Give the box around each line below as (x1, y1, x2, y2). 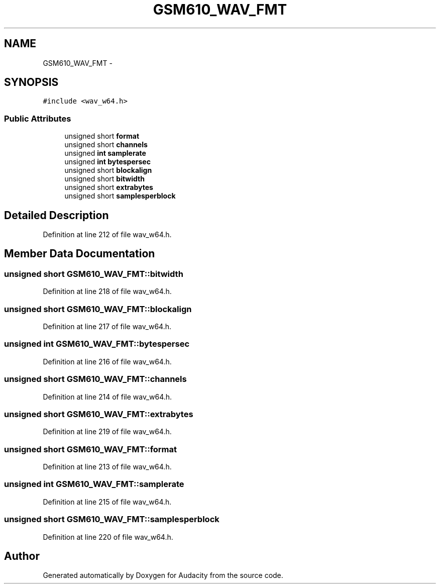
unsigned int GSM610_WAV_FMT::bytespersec (4, 339, 190, 349)
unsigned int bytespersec (64, 157, 151, 166)
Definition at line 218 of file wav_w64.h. (43, 287, 172, 296)
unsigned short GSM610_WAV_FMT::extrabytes (4, 409, 193, 419)
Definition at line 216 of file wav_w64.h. (43, 357, 172, 366)
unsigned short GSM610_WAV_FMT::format (4, 444, 177, 454)
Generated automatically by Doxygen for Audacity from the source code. (43, 571, 283, 580)
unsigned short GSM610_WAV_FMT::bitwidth (4, 268, 183, 279)
